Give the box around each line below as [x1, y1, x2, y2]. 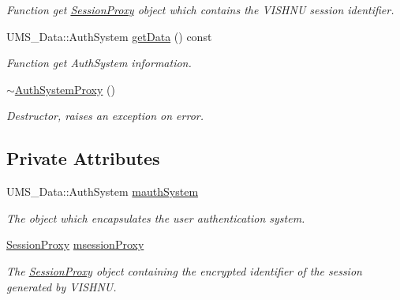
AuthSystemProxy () [14, 81, 115, 97]
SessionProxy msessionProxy [6, 236, 144, 253]
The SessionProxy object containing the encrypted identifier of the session [6, 262, 362, 279]
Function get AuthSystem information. [6, 54, 192, 71]
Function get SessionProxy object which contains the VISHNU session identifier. [6, 2, 394, 17]
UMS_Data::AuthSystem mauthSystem [6, 183, 199, 200]
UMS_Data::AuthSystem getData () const [6, 28, 212, 44]
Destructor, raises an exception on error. [6, 107, 204, 124]
